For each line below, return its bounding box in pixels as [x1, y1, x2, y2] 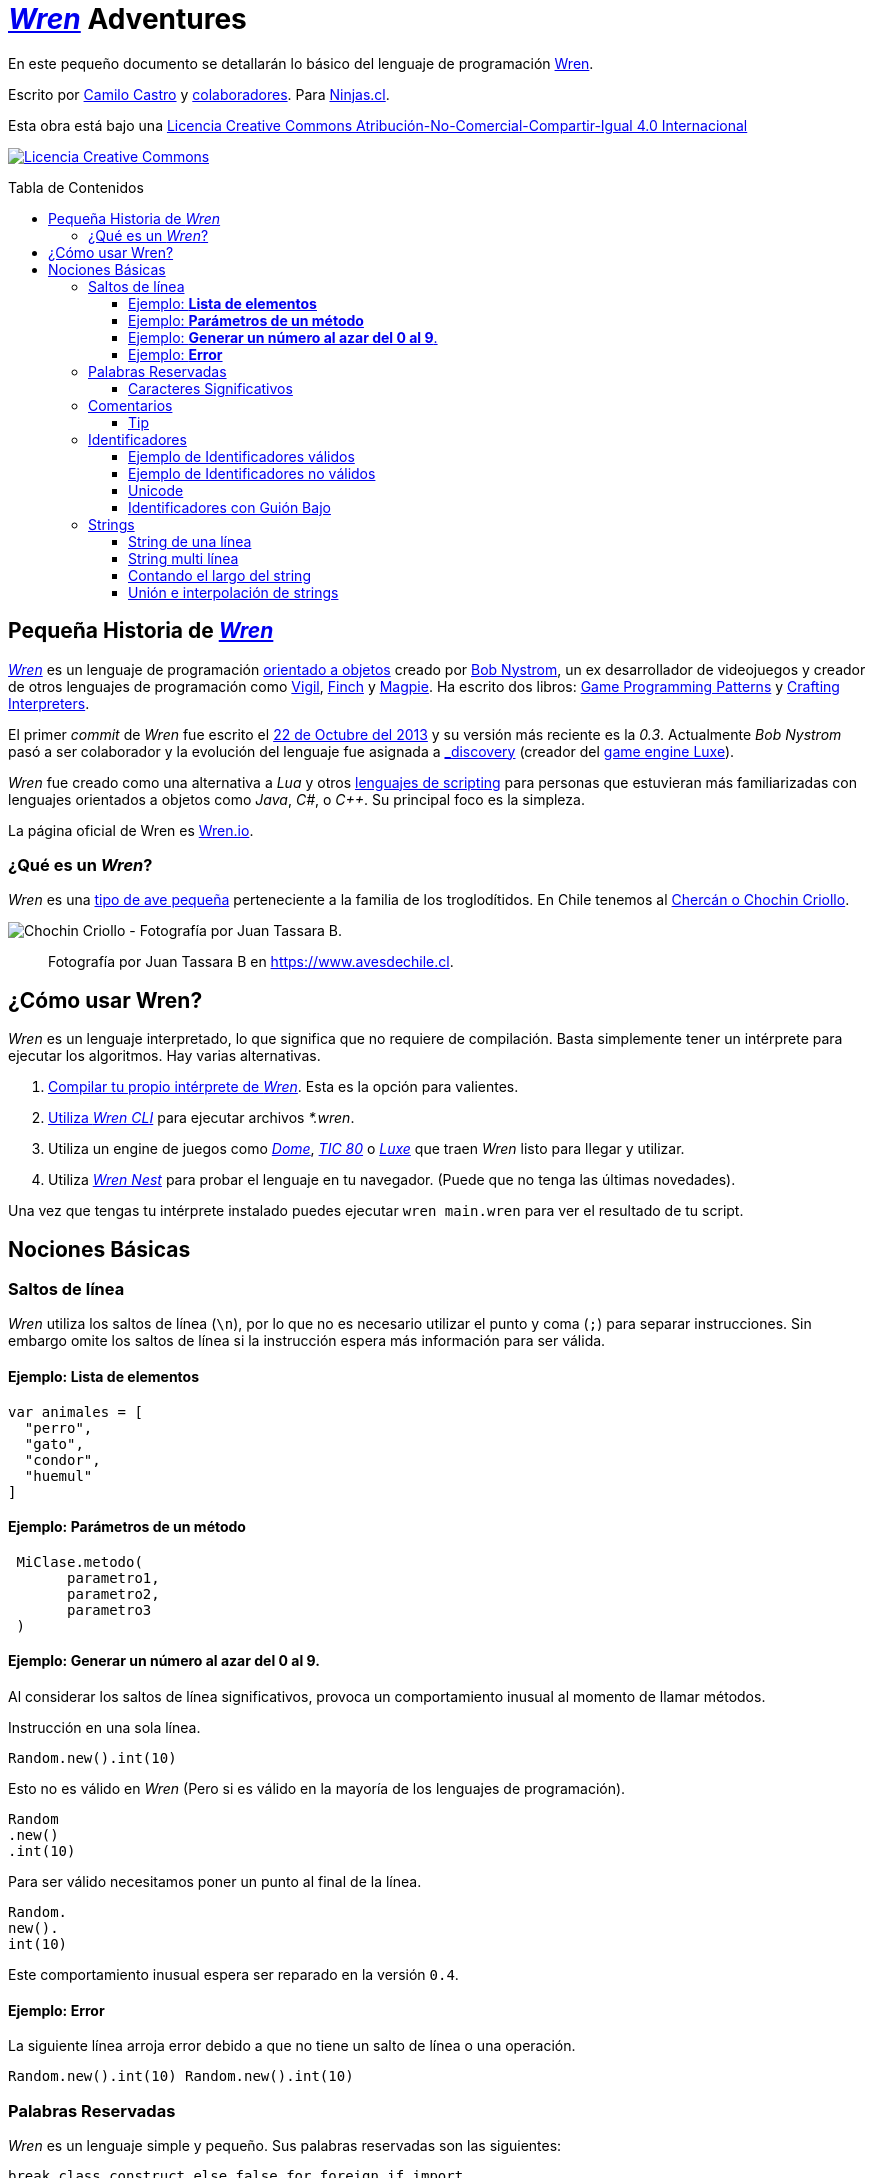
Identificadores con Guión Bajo [128, 498, 331, 516]
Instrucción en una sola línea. [8, 1719, 201, 1737]
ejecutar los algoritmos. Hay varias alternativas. [8, 1047, 321, 1065]
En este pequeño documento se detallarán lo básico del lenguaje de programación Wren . [8, 54, 594, 72]
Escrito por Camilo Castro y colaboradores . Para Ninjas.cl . [8, 85, 390, 103]
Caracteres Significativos [128, 379, 293, 397]
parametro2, [67, 1585, 160, 1602]
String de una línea [128, 532, 252, 550]
